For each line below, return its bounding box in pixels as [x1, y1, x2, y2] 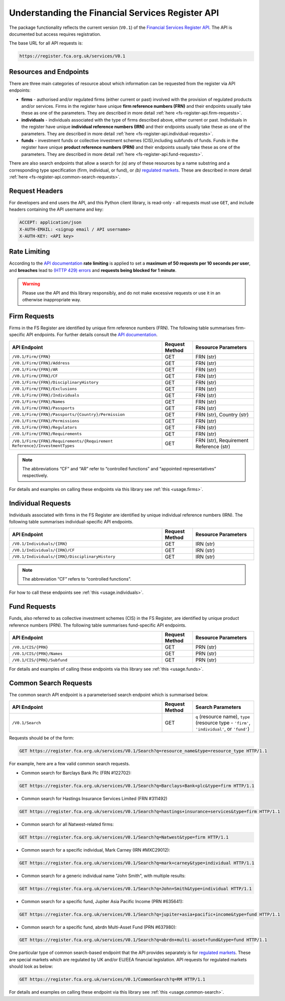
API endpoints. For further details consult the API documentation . [26, 332, 158, 338]
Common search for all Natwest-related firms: [21, 821, 114, 827]
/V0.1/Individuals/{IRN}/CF [12, 548, 75, 553]
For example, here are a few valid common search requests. [9, 761, 130, 767]
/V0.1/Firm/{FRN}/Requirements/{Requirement [12, 439, 113, 443]
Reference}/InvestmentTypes [12, 443, 75, 448]
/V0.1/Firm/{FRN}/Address [12, 361, 70, 366]
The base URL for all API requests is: [9, 40, 83, 46]
